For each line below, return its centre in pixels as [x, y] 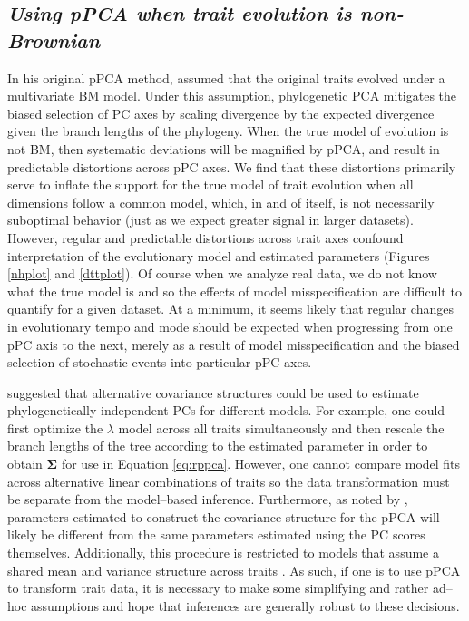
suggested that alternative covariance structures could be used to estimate [213, 392]
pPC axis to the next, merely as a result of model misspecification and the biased [234, 344]
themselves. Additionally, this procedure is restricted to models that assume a [223, 553]
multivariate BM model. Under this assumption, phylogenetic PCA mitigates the [232, 96]
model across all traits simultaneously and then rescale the [281, 427]
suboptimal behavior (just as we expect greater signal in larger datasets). [210, 220]
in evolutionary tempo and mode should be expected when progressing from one [230, 326]
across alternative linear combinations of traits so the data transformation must [229, 481]
